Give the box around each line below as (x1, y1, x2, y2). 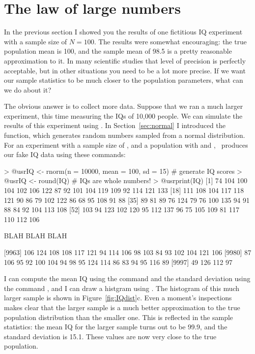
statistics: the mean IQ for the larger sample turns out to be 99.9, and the (4, 322, 227, 332)
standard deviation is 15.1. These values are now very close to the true (4, 331, 217, 341)
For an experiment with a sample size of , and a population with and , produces (4, 139, 248, 150)
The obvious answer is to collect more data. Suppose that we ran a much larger (4, 101, 243, 111)
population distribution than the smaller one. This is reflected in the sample (4, 312, 233, 322)
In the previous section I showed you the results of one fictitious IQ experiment (4, 27, 243, 37)
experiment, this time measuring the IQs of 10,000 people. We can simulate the (4, 110, 243, 121)
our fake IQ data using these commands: (4, 149, 126, 160)
